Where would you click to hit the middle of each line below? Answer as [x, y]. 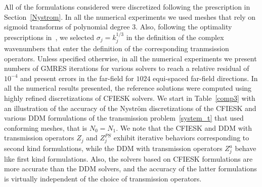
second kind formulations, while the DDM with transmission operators [113, 148]
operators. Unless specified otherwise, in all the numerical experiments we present [130, 58]
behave [246, 148]
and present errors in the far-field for [77, 78]
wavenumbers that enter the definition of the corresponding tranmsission [117, 48]
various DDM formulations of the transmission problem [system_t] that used [124, 118]
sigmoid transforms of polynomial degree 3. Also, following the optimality [118, 27]
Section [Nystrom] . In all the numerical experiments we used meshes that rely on [130, 16]
